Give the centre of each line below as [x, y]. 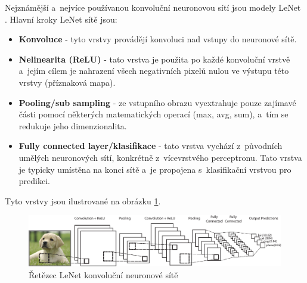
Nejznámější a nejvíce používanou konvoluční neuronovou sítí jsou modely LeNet [153, 7]
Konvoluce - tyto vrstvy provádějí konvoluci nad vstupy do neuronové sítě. [158, 39]
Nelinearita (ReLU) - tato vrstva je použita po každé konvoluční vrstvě [154, 59]
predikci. [34, 181]
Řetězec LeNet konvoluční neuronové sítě [103, 274]
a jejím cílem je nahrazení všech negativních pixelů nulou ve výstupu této [154, 71]
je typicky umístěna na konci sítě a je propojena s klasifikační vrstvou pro [155, 169]
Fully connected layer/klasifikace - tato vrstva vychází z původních [151, 146]
